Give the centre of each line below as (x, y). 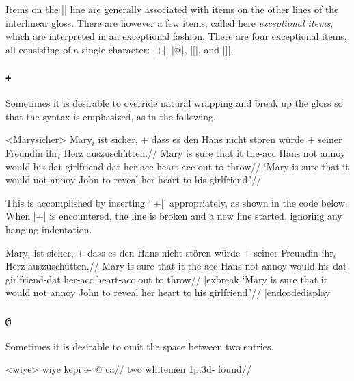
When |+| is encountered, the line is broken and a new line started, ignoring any (174, 216)
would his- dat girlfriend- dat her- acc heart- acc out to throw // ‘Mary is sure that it (177, 166)
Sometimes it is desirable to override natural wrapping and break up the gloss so (174, 103)
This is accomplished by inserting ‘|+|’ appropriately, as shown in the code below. (177, 202)
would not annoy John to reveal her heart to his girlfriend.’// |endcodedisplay (168, 292)
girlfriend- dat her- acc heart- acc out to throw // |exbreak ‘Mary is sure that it (167, 279)
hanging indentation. (49, 229)
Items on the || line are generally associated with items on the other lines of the (172, 9)
